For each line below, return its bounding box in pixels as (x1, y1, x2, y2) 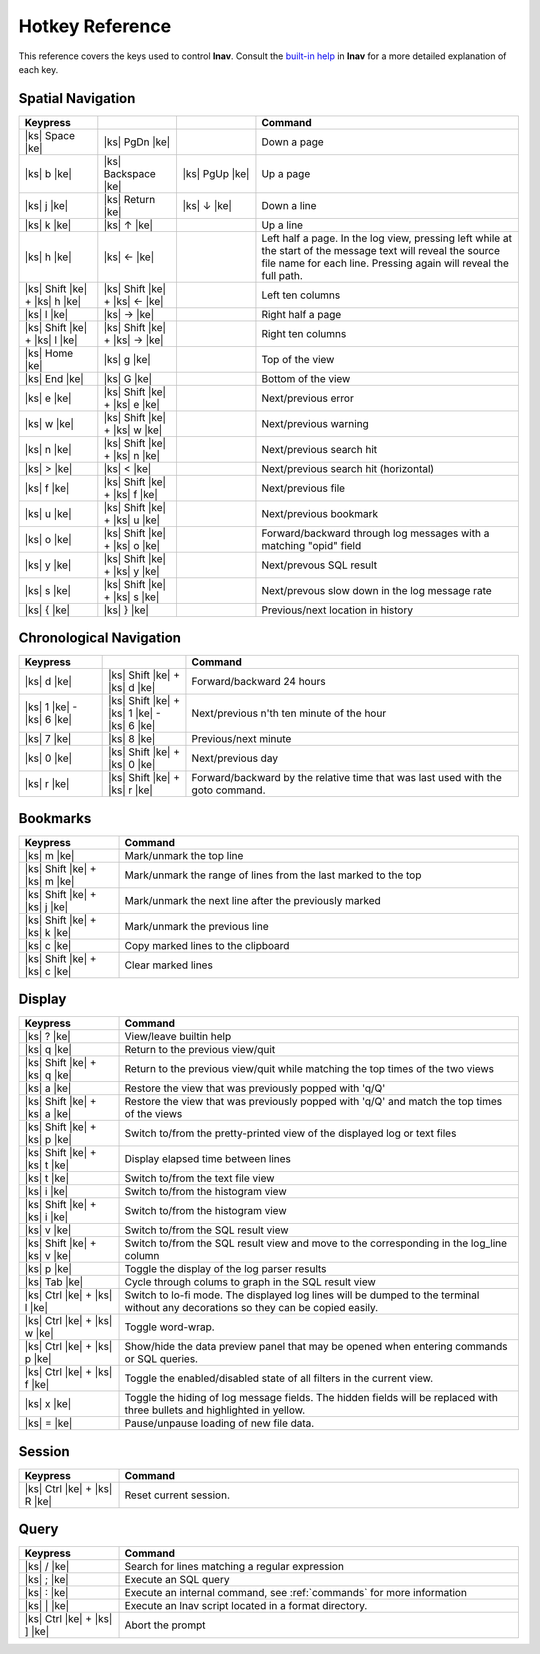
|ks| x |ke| (24, 1397, 72, 1411)
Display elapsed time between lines (124, 1152, 292, 1166)
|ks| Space (24, 128, 75, 142)
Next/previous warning (261, 416, 369, 430)
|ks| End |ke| (24, 371, 84, 385)
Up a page (261, 166, 311, 180)
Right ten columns (261, 326, 347, 340)
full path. (261, 268, 304, 282)
